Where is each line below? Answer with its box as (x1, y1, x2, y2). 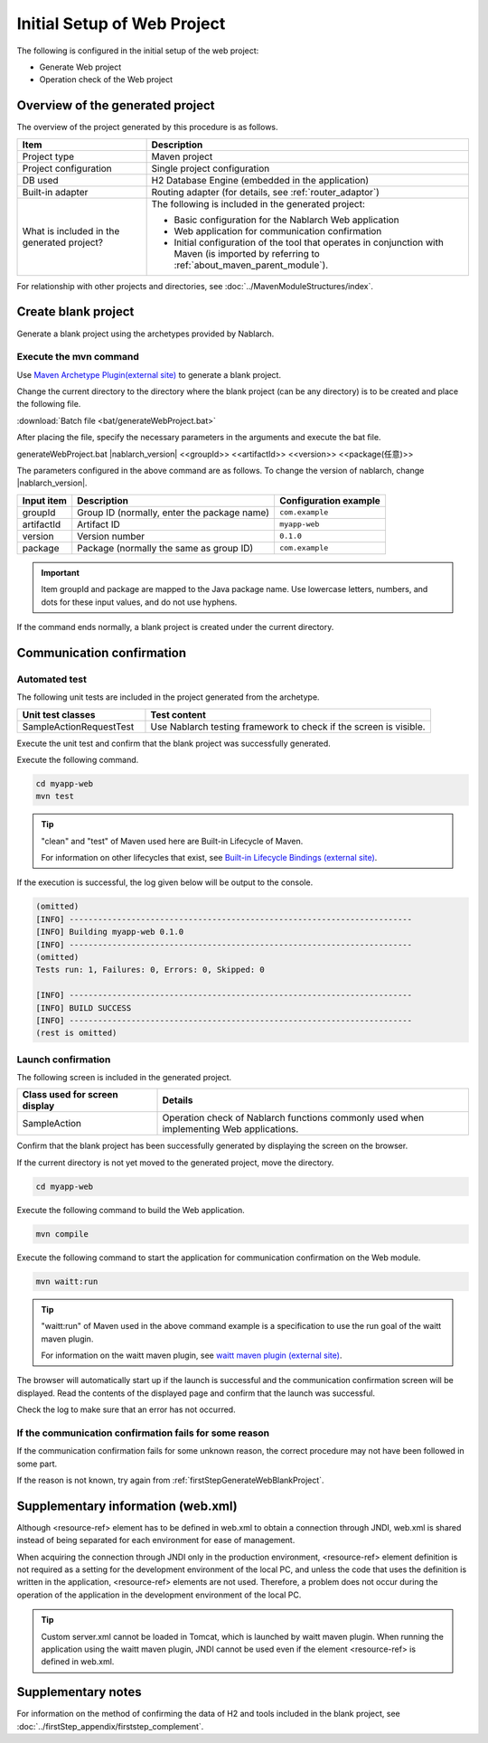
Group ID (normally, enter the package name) (77, 506, 270, 519)
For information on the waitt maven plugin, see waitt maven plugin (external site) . (41, 1350, 343, 1361)
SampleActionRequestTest (22, 720, 135, 732)
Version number (77, 530, 145, 542)
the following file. (16, 399, 81, 410)
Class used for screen (22, 1088, 118, 1101)
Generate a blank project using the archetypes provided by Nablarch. (16, 328, 275, 339)
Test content (150, 708, 207, 721)
